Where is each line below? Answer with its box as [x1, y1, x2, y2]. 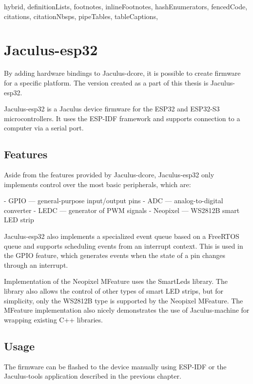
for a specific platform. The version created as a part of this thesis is [4, 77, 209, 87]
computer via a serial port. [4, 123, 84, 133]
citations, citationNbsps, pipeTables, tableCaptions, [4, 11, 158, 21]
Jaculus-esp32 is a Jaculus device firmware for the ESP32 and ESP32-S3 [4, 104, 220, 114]
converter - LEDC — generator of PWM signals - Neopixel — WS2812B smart [4, 205, 240, 215]
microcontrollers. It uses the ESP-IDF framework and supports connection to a [4, 113, 240, 123]
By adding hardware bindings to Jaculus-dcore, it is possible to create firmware [4, 68, 241, 78]
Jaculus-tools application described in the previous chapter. [4, 371, 181, 381]
